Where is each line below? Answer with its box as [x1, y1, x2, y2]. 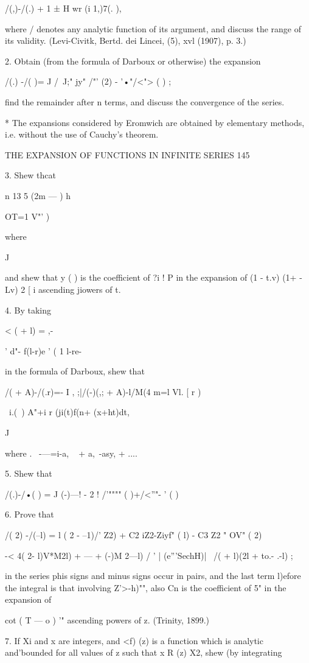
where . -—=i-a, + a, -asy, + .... [5, 446, 137, 459]
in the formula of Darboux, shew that [5, 365, 145, 377]
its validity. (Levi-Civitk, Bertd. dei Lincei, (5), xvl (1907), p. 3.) [5, 34, 246, 47]
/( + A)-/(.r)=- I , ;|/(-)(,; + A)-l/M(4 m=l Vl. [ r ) [5, 385, 201, 398]
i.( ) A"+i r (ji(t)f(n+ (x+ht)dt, [9, 405, 130, 418]
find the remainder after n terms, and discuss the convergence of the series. [5, 95, 285, 108]
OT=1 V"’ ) [5, 209, 50, 222]
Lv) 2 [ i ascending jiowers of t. [5, 282, 121, 295]
